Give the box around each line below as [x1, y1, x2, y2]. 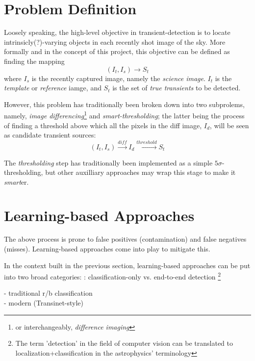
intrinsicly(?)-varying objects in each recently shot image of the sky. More [4, 36, 226, 47]
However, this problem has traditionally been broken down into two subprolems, [4, 99, 245, 109]
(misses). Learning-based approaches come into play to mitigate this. [4, 244, 210, 254]
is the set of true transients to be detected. [112, 83, 241, 93]
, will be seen [209, 120, 249, 130]
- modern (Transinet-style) [4, 298, 84, 308]
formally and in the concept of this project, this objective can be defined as [4, 46, 230, 56]
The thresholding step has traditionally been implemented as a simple [4, 157, 213, 167]
